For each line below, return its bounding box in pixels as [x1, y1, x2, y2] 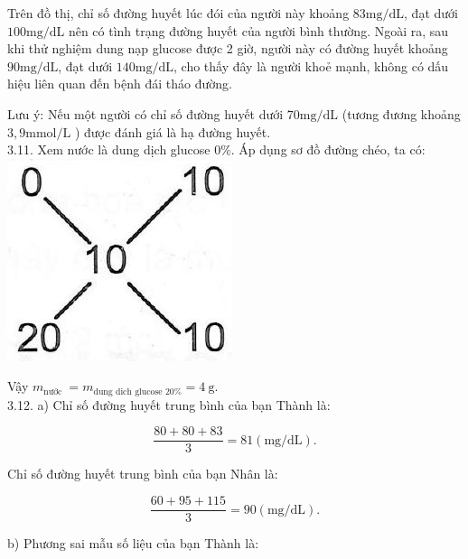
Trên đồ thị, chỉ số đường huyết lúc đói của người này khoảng [7, 4, 350, 22]
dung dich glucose [93, 387, 163, 396]
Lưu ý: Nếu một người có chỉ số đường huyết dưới [7, 104, 284, 123]
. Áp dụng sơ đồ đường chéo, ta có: [230, 140, 426, 159]
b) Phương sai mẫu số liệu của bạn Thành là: [7, 534, 259, 553]
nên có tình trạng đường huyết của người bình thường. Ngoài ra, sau [68, 21, 449, 40]
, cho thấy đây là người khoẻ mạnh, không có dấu [173, 56, 449, 75]
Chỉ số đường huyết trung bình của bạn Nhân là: [7, 464, 278, 483]
